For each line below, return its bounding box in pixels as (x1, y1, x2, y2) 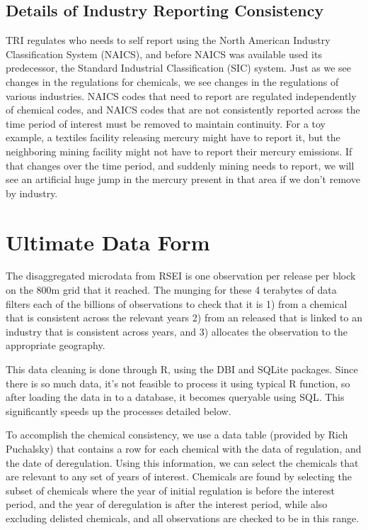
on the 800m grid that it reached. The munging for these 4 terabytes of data (6, 282, 337, 297)
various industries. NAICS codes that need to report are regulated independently (6, 88, 357, 103)
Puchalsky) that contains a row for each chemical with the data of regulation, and (6, 441, 362, 456)
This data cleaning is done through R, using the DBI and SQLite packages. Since (6, 362, 358, 377)
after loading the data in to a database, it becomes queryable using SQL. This (6, 390, 345, 404)
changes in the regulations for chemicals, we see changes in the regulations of (6, 74, 339, 89)
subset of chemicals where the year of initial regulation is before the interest (6, 482, 335, 497)
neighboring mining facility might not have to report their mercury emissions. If (6, 143, 352, 158)
